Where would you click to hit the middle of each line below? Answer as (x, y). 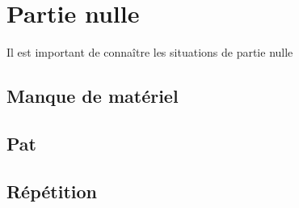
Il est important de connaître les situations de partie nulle (150, 52)
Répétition (52, 191)
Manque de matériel (93, 96)
